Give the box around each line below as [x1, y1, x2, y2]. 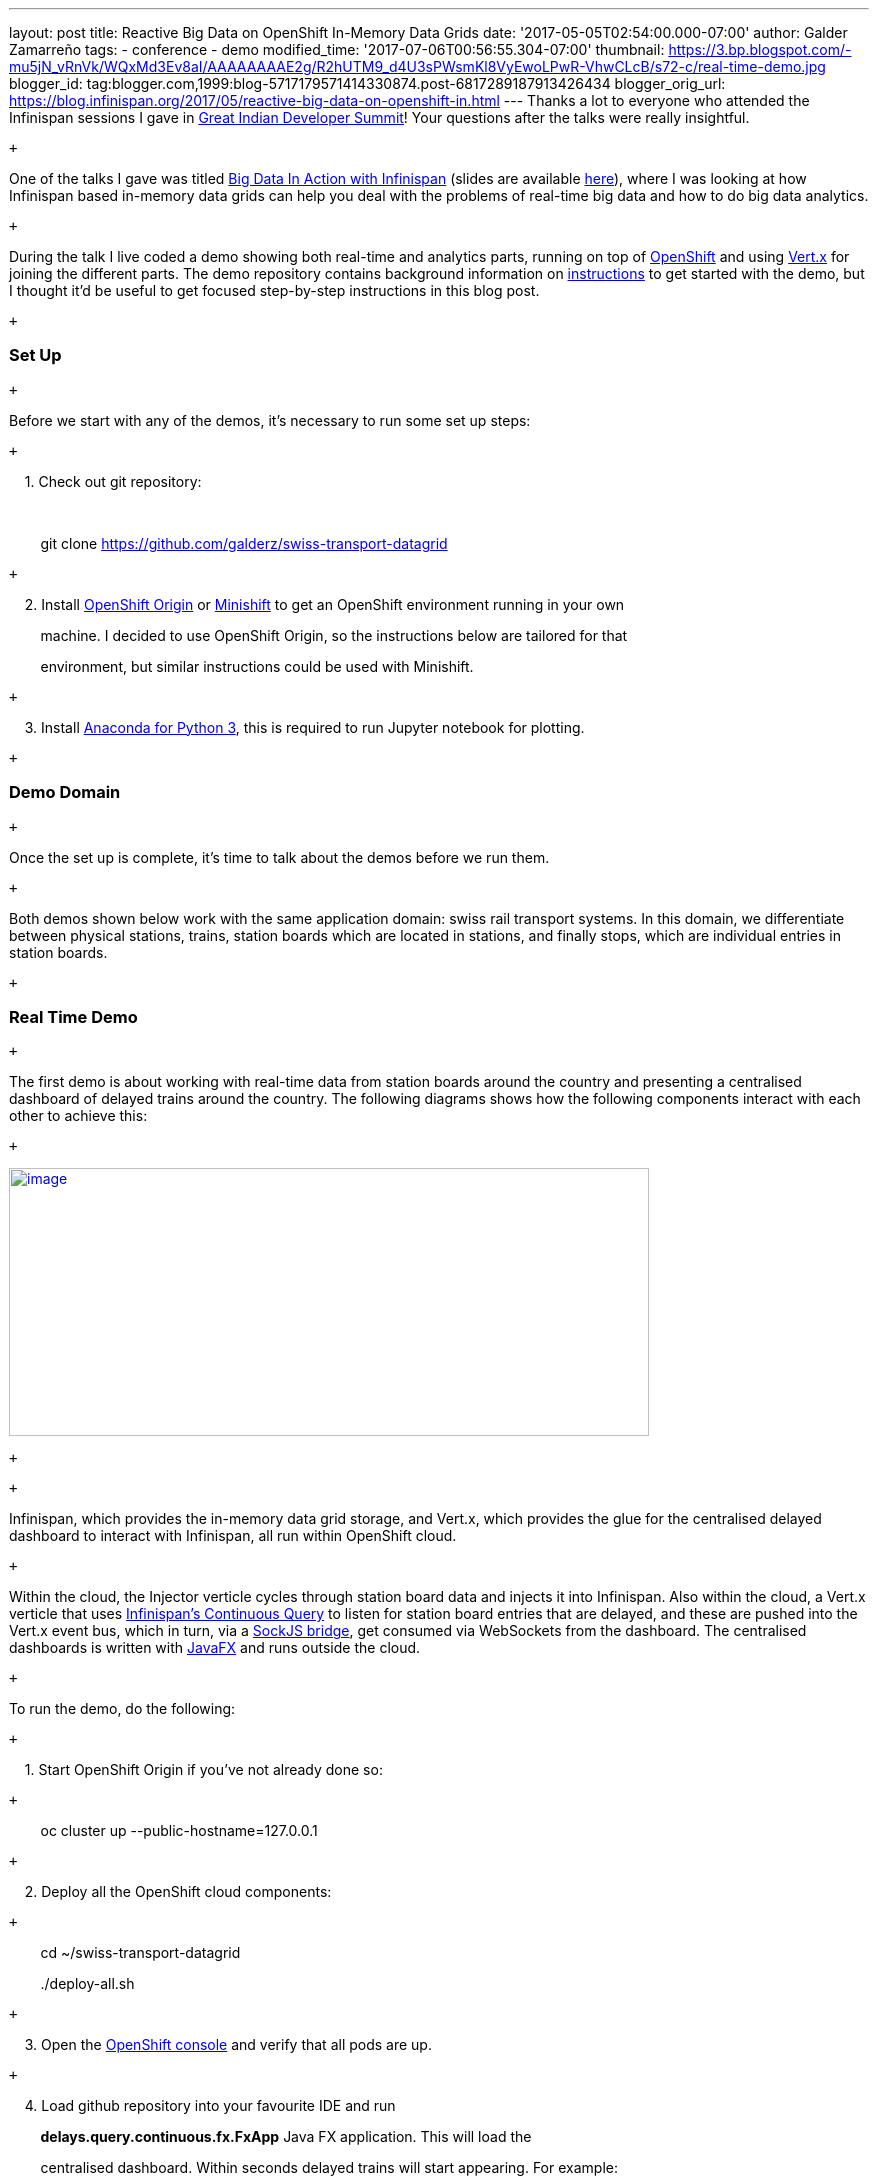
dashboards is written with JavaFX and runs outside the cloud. [9, 1639, 421, 1657]
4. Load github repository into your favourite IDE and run [24, 2097, 396, 2115]
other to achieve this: [9, 1107, 148, 1125]
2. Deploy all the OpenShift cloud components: [24, 1883, 332, 1901]
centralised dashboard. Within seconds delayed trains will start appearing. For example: [40, 2159, 618, 2177]
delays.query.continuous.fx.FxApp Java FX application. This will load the [40, 2128, 532, 2146]
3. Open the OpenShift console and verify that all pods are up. [24, 2036, 432, 2054]
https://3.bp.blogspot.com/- [668, 41, 852, 58]
